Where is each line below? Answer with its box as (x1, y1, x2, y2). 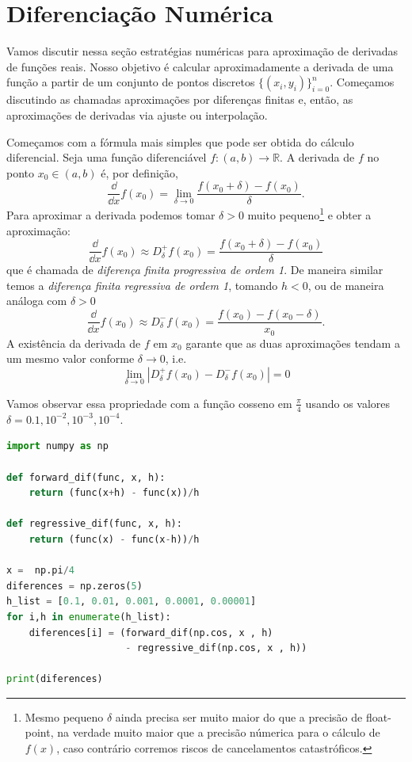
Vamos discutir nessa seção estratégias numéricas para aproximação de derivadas (6, 43, 398, 59)
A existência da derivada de (6, 334, 141, 351)
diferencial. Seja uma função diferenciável (6, 149, 207, 166)
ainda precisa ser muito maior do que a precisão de (115, 708, 363, 725)
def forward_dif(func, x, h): (6, 471, 166, 483)
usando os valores (305, 394, 391, 411)
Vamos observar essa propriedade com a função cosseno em (6, 394, 292, 411)
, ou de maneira (307, 276, 384, 293)
